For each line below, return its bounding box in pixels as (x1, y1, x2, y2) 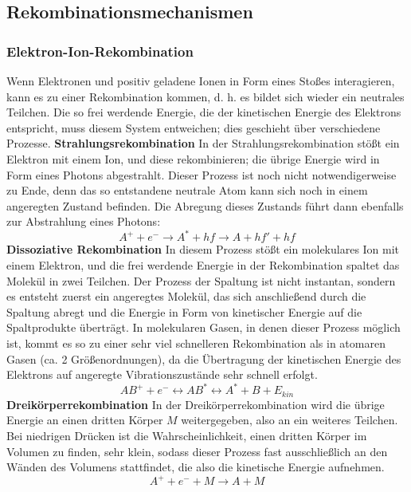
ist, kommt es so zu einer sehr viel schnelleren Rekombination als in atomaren (6, 335, 386, 351)
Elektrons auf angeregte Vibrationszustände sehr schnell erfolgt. (6, 366, 318, 383)
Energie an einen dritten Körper (6, 411, 163, 428)
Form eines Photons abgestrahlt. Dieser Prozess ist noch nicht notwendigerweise (6, 166, 397, 183)
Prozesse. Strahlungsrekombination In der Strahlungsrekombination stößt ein (6, 135, 400, 152)
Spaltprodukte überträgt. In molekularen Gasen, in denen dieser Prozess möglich (6, 319, 401, 336)
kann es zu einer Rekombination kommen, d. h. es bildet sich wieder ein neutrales (6, 88, 405, 104)
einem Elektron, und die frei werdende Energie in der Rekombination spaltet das (6, 257, 400, 274)
